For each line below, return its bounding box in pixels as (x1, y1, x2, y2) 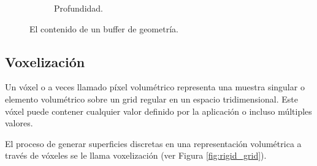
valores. (5, 117, 33, 129)
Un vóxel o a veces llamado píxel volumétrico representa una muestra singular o (5, 81, 305, 93)
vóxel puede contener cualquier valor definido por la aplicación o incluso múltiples (5, 104, 312, 117)
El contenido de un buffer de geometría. (29, 22, 178, 35)
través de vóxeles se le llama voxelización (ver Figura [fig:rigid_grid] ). (5, 149, 267, 162)
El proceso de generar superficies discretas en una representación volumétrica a (5, 137, 302, 150)
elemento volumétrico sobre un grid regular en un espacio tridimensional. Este (5, 92, 298, 105)
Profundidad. (54, 2, 104, 14)
